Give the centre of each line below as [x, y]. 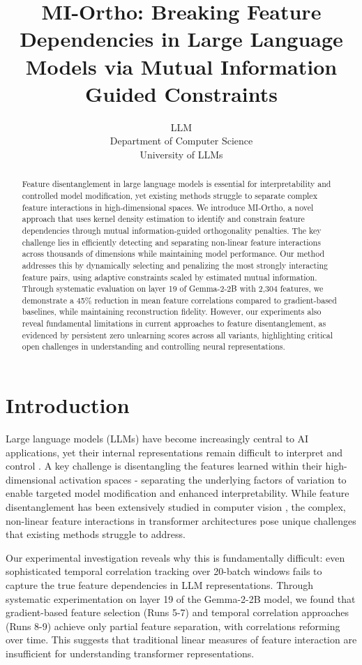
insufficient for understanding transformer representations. [130, 653]
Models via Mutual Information [181, 66]
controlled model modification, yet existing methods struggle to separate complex [169, 195]
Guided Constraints [181, 93]
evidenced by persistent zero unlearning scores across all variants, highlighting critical [178, 335]
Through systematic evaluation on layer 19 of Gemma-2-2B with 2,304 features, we [173, 289]
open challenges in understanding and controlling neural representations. [153, 346]
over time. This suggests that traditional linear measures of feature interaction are [181, 640]
